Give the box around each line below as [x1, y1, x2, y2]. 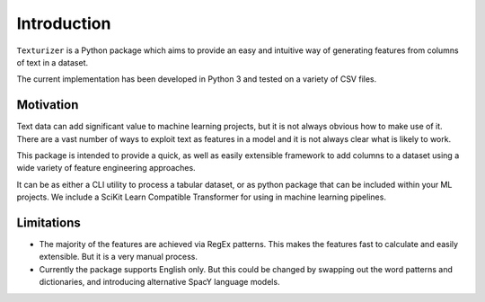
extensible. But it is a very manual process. [39, 252, 198, 262]
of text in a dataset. [16, 57, 89, 67]
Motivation [16, 97, 79, 112]
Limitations [16, 216, 81, 230]
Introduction [16, 13, 111, 33]
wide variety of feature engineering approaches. [16, 163, 197, 173]
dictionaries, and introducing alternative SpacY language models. [39, 277, 280, 288]
